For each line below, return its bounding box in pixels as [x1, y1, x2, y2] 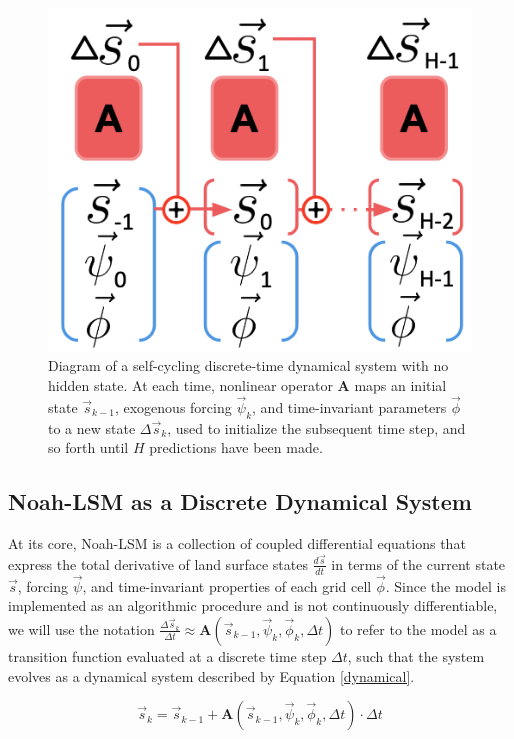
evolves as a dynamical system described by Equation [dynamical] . [8, 665, 415, 686]
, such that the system [347, 645, 485, 666]
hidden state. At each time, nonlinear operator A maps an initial [48, 375, 447, 396]
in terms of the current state [331, 553, 506, 574]
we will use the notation [8, 618, 155, 639]
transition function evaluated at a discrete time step [8, 645, 327, 666]
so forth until [48, 437, 129, 458]
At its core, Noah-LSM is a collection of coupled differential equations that [8, 533, 466, 554]
